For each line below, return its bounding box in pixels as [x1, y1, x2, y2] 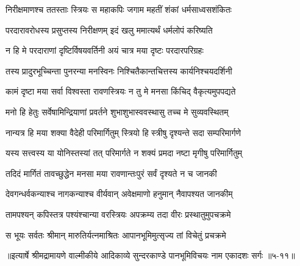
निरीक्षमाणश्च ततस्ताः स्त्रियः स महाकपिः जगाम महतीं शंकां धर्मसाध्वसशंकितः [5, 3, 232, 15]
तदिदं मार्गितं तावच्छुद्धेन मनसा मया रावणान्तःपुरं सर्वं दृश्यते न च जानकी [5, 167, 217, 179]
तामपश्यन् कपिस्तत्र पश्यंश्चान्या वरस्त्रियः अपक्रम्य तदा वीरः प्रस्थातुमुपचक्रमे [5, 207, 231, 220]
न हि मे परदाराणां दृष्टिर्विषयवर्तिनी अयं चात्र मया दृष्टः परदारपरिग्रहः [5, 44, 204, 57]
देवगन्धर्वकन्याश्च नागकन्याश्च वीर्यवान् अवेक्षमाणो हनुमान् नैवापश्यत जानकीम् [5, 187, 233, 200]
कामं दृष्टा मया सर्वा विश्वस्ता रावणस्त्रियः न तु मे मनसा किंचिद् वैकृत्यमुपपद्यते [5, 85, 236, 98]
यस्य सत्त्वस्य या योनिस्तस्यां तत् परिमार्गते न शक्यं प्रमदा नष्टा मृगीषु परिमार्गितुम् [5, 146, 243, 159]
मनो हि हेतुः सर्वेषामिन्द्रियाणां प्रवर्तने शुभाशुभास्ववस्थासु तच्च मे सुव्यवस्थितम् [5, 105, 229, 118]
